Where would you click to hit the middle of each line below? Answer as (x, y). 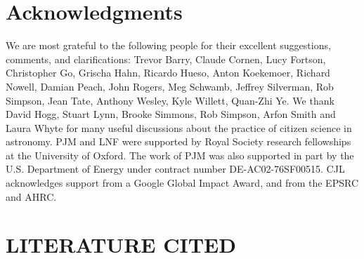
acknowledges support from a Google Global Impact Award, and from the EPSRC (182, 183)
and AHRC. (31, 196)
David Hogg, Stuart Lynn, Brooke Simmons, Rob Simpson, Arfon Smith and (171, 114)
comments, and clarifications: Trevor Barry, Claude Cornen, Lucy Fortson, (166, 59)
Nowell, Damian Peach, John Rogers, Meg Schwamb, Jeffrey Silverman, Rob (170, 86)
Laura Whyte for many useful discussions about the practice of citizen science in (179, 127)
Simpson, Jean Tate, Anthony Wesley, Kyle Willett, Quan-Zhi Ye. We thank (170, 100)
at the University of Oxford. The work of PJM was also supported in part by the (180, 155)
